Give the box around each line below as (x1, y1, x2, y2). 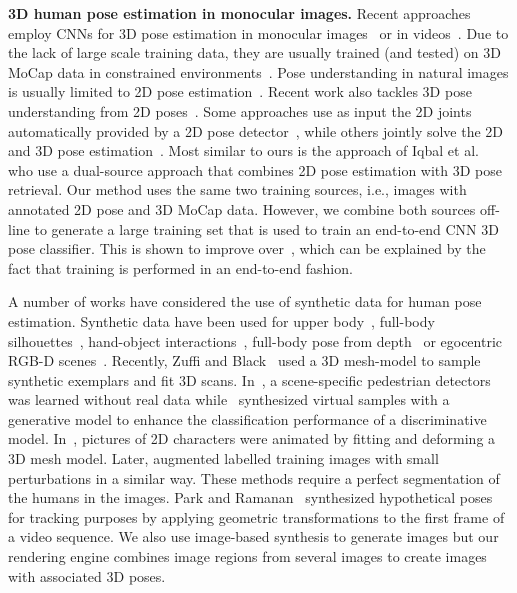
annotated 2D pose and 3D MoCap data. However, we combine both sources (8, 198, 476, 219)
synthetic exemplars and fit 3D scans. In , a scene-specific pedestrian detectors (8, 369, 491, 390)
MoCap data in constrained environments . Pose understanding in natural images (8, 61, 509, 82)
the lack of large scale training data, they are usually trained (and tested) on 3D (8, 42, 501, 63)
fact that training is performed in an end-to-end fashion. (8, 257, 353, 278)
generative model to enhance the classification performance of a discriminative (8, 408, 487, 429)
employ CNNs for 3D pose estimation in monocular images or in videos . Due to (8, 22, 509, 43)
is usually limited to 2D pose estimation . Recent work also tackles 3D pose (8, 81, 472, 102)
